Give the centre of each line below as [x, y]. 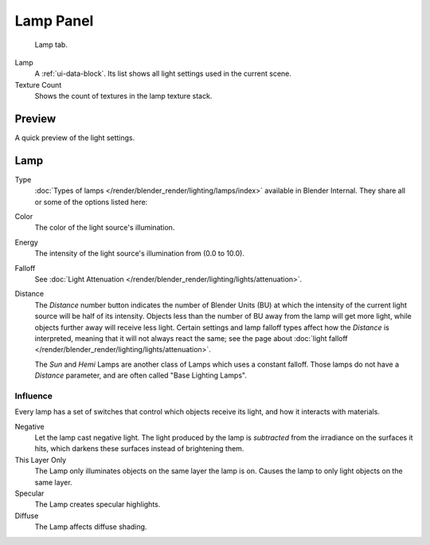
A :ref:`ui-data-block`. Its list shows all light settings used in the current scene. [163, 74]
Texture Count [38, 84]
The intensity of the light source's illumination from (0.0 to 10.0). [139, 253]
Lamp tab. [51, 45]
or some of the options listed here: [91, 202]
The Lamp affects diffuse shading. [91, 527]
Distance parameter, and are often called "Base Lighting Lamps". [141, 375]
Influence [34, 396]
